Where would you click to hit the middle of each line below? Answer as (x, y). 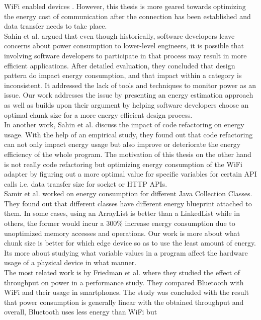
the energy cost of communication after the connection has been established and (127, 16)
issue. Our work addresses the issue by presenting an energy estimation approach (129, 95)
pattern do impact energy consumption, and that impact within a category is (123, 75)
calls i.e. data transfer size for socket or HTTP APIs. (86, 183)
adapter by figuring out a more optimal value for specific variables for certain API (130, 174)
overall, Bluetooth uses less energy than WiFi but (81, 312)
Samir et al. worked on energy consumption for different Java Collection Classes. (128, 193)
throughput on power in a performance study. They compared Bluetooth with (124, 282)
